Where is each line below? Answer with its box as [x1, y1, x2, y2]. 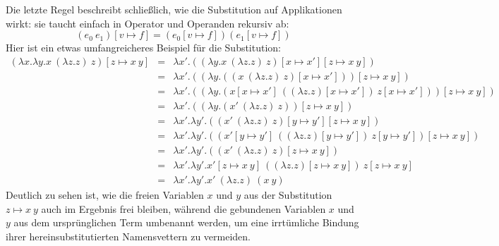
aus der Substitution [244, 187, 332, 202]
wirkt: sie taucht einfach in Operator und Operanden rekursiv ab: [6, 16, 289, 30]
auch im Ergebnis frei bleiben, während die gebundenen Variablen [41, 201, 326, 216]
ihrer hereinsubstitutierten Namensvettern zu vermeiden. [6, 228, 251, 243]
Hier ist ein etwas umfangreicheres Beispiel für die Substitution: [6, 40, 282, 55]
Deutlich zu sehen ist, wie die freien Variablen [6, 187, 204, 202]
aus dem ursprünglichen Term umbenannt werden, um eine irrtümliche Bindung [13, 215, 359, 230]
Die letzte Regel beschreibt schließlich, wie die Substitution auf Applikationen [6, 2, 342, 16]
